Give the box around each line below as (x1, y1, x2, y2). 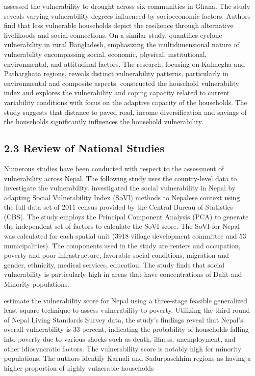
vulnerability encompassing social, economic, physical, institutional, (4, 49, 207, 59)
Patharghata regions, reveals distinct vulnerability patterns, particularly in (4, 68, 229, 79)
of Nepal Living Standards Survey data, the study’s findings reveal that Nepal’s (4, 314, 243, 324)
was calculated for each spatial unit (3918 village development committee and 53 (4, 231, 246, 241)
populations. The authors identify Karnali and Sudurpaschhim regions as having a (4, 353, 251, 363)
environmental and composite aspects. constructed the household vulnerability (4, 78, 239, 88)
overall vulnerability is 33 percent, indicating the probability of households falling (4, 324, 249, 334)
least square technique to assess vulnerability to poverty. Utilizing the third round (4, 305, 250, 315)
